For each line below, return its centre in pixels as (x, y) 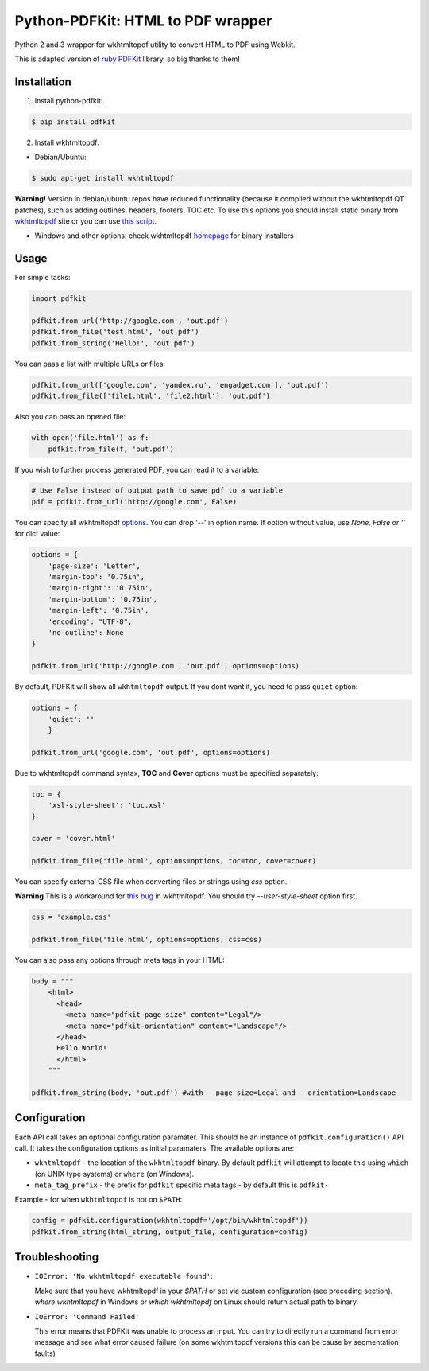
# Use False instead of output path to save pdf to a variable (157, 491)
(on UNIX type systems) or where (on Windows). (114, 1174)
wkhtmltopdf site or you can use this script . (86, 221)
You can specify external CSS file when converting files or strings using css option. (151, 881)
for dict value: (37, 534)
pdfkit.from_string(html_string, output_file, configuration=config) (170, 1232)
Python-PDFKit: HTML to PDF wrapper (143, 21)
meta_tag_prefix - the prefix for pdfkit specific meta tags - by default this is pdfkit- (182, 1185)
